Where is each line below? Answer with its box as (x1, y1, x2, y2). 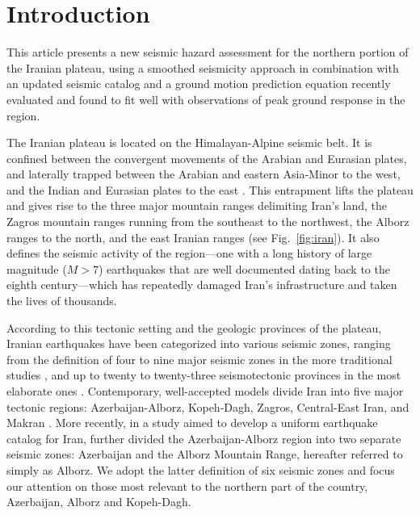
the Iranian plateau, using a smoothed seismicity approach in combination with (6, 59, 399, 76)
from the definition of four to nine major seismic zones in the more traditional (6, 350, 393, 367)
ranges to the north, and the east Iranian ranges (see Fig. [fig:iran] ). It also (6, 228, 380, 245)
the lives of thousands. (6, 292, 117, 309)
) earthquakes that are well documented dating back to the (98, 260, 390, 277)
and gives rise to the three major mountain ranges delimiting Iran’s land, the (6, 197, 388, 214)
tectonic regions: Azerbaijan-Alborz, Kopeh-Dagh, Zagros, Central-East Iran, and (6, 398, 409, 415)
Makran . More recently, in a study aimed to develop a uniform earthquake (6, 414, 378, 431)
